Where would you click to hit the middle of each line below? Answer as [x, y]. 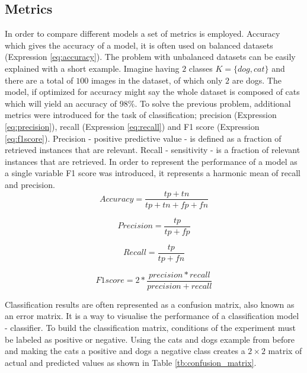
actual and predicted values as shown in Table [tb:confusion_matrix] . [131, 362]
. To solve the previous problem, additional [213, 103]
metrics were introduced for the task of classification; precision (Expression [141, 115]
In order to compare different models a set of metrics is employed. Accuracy [143, 34]
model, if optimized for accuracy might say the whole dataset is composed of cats [152, 92]
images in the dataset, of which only [157, 80]
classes [201, 68]
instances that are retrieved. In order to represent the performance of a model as [151, 161]
